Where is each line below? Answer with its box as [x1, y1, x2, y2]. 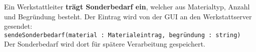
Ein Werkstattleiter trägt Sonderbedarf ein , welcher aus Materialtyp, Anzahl [4, 1, 250, 11]
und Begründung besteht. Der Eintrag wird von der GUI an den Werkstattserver [4, 11, 252, 21]
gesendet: [4, 21, 33, 31]
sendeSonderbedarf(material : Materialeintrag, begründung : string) [4, 31, 241, 39]
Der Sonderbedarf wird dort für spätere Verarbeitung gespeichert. [4, 39, 205, 49]
